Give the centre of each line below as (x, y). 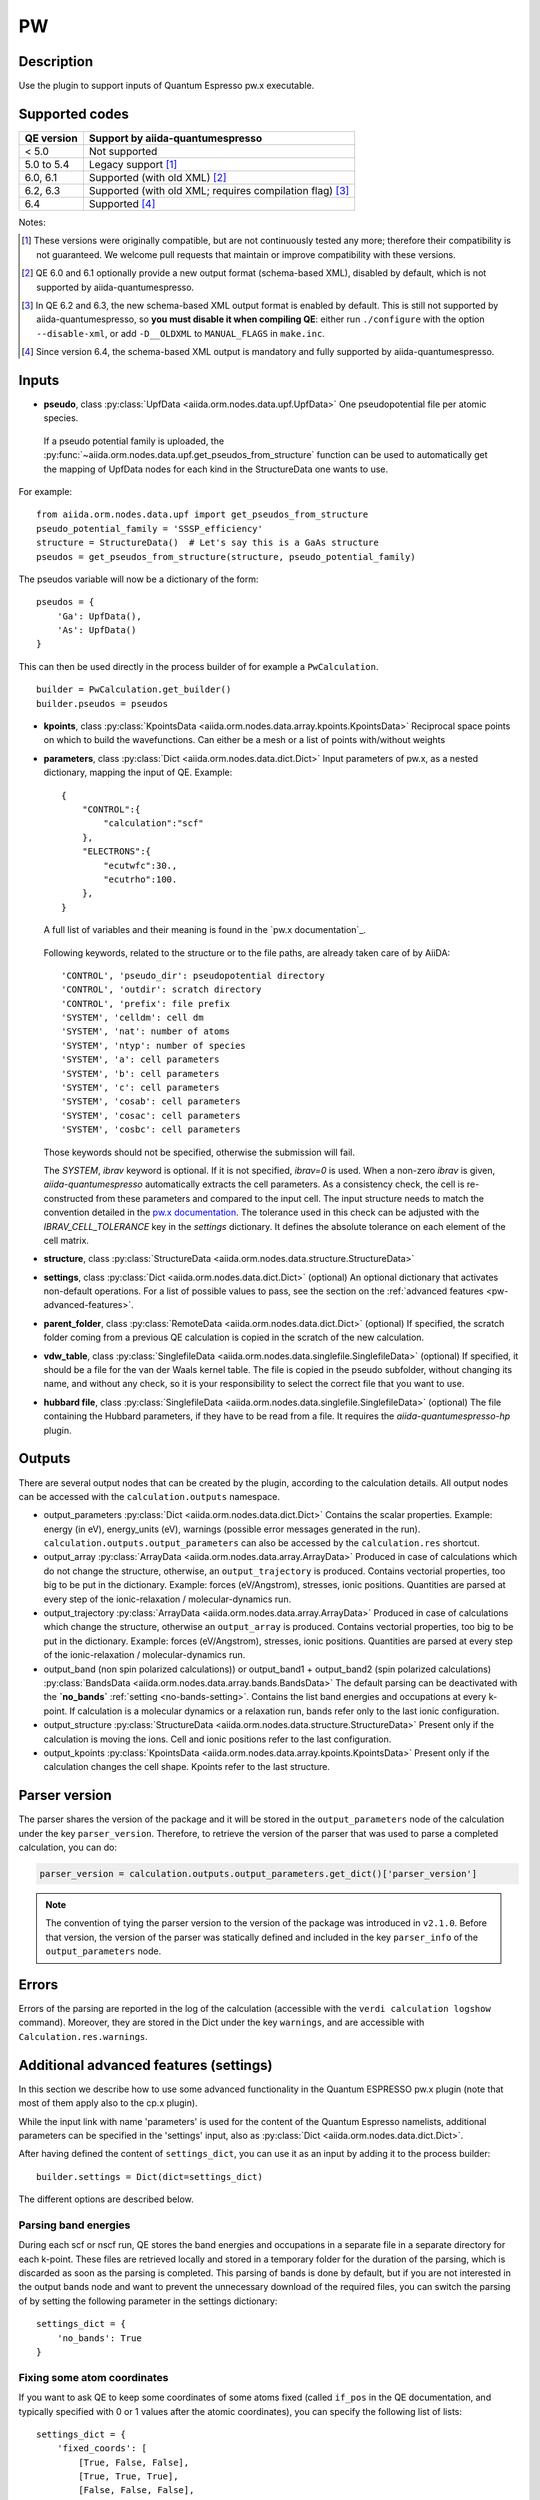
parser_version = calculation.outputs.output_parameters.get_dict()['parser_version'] (258, 1873)
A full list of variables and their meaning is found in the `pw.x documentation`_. (205, 930)
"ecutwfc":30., (140, 865)
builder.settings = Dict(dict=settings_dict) (150, 2176)
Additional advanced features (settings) (145, 2065)
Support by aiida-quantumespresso (175, 138)
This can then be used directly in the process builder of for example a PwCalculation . (198, 666)
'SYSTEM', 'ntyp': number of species (154, 1045)
